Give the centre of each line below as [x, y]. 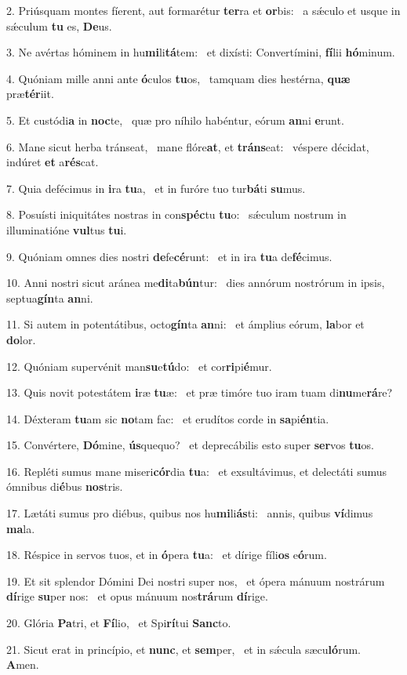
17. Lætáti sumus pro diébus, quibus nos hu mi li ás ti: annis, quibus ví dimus [190, 513]
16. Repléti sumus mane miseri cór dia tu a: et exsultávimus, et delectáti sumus [197, 471]
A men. [23, 664]
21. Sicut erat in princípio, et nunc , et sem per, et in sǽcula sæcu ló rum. [184, 649]
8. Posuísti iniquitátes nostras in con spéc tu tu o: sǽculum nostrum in [176, 214]
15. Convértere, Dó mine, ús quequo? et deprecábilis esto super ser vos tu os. [190, 445]
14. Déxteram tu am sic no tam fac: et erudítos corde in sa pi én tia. [168, 418]
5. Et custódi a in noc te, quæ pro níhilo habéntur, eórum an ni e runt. [175, 120]
